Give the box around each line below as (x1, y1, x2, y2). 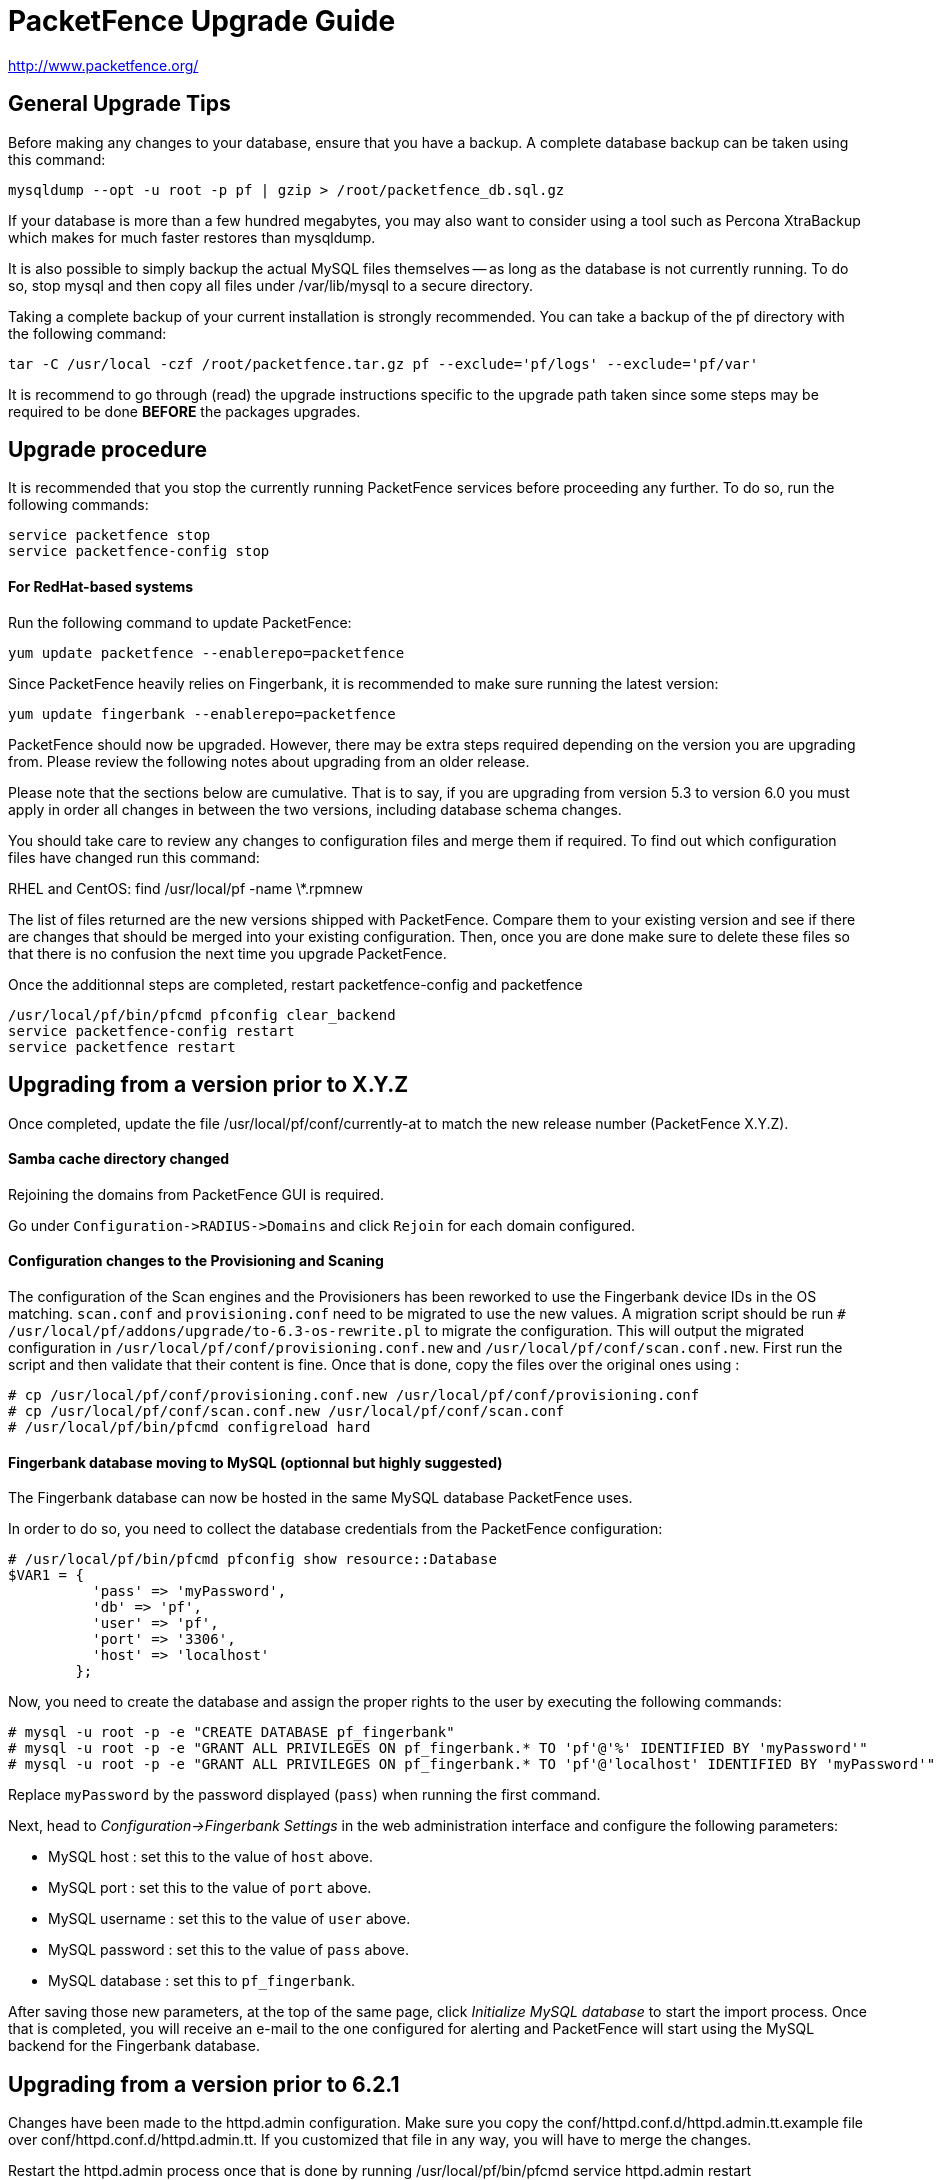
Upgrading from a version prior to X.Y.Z (8, 1072, 409, 1098)
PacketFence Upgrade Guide (8, 4, 396, 38)
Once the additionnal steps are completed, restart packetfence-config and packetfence (8, 975, 583, 993)
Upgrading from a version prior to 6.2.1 (8, 2071, 400, 2097)
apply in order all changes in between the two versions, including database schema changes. (8, 800, 622, 818)
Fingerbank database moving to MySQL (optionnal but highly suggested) (8, 1453, 503, 1471)
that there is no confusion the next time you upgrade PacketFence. (8, 944, 447, 962)
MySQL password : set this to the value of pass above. (48, 1941, 409, 1959)
